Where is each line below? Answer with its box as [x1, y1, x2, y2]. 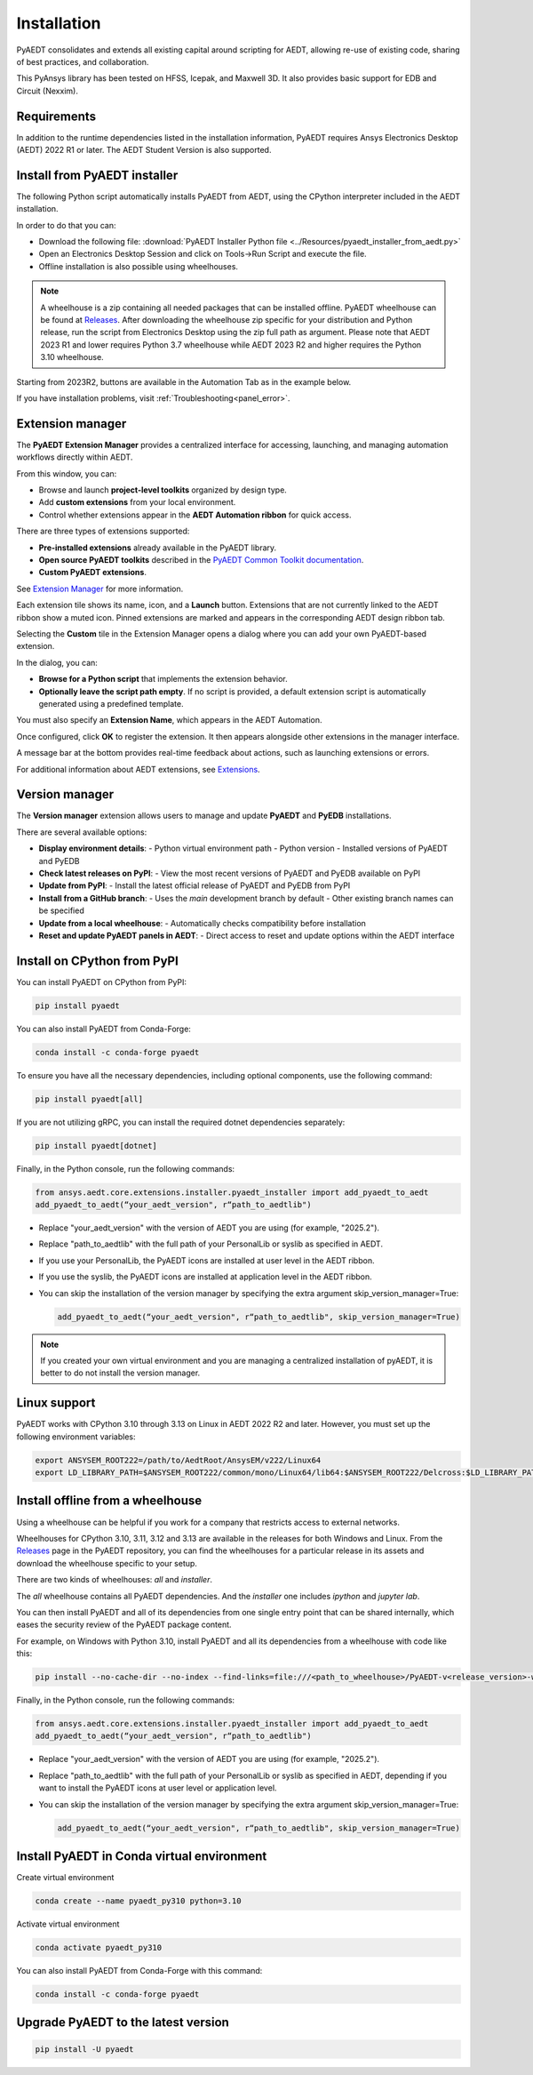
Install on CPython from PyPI [16, 953, 179, 968]
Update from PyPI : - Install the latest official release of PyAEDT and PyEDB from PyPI [38, 880, 351, 891]
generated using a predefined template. [38, 698, 184, 709]
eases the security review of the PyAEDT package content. [16, 1619, 232, 1630]
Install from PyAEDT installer [16, 167, 179, 182]
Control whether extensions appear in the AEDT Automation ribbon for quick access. [38, 509, 352, 520]
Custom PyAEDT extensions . [38, 567, 147, 578]
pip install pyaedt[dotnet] [35, 1141, 157, 1150]
